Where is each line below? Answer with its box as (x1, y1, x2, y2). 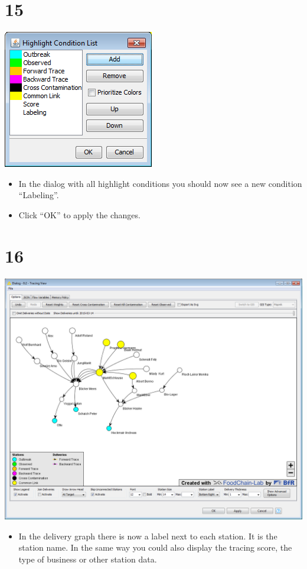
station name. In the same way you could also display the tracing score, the (18, 541, 292, 554)
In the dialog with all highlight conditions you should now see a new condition (18, 177, 302, 189)
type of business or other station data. (18, 552, 157, 565)
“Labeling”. (18, 189, 59, 201)
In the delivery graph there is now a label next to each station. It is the (18, 529, 277, 542)
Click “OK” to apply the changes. (18, 208, 141, 221)
